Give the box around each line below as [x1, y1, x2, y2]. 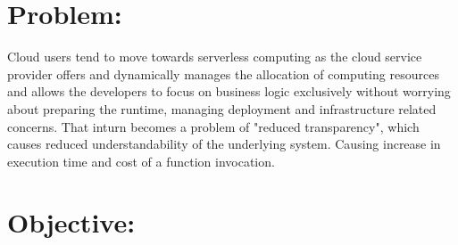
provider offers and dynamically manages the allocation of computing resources [7, 64, 439, 83]
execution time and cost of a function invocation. [7, 151, 275, 170]
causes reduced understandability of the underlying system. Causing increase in [7, 135, 441, 153]
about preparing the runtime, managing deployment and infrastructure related [7, 99, 437, 118]
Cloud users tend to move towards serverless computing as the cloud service [7, 47, 422, 66]
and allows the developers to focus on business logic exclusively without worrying [7, 82, 451, 101]
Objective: [7, 204, 136, 241]
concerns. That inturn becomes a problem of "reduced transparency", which [7, 117, 420, 135]
